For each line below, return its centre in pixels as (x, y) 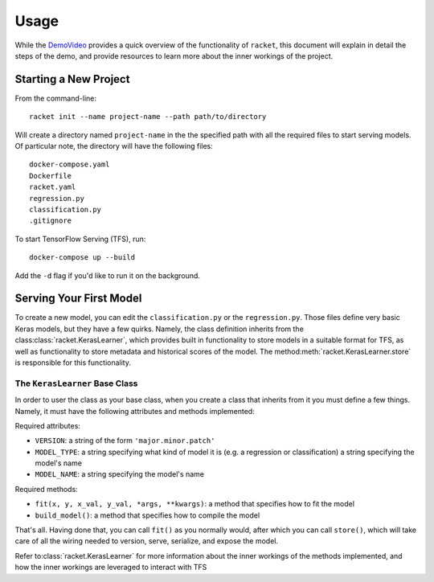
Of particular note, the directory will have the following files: (114, 146)
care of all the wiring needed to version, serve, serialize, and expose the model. (147, 541)
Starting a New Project (72, 79)
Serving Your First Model (78, 299)
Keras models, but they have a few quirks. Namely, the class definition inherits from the (160, 329)
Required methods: (46, 489)
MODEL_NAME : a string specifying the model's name (120, 474)
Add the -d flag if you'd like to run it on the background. (108, 275)
